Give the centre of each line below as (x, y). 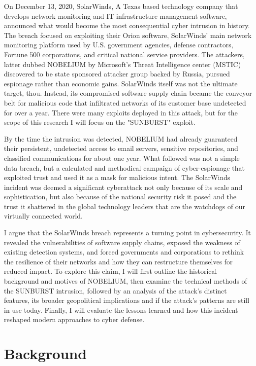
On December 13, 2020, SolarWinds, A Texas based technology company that (121, 6)
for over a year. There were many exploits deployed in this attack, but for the (121, 112)
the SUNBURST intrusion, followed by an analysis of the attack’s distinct (115, 290)
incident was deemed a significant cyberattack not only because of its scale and (123, 187)
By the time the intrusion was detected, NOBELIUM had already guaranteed (121, 138)
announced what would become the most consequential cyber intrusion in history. (127, 25)
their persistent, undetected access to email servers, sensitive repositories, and (121, 148)
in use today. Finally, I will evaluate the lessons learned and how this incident (121, 310)
